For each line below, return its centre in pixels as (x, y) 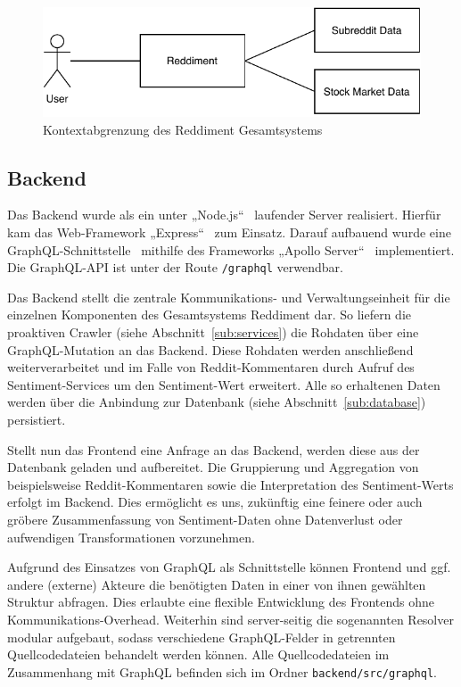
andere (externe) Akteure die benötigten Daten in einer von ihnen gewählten (217, 584)
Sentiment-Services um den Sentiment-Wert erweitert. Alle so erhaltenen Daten (224, 384)
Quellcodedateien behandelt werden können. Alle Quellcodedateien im (198, 654)
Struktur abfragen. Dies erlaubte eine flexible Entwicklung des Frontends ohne (221, 602)
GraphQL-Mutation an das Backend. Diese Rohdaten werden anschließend (210, 349)
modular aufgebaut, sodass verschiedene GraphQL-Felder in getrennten (202, 637)
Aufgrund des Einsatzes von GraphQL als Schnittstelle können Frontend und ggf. (229, 567)
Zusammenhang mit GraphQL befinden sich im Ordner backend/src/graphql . (222, 671)
